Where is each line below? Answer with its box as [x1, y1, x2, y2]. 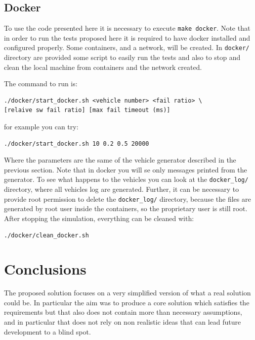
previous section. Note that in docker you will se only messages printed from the [4, 164, 247, 174]
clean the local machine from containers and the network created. [4, 61, 202, 72]
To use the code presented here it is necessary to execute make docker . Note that [4, 23, 251, 33]
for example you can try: [4, 121, 79, 132]
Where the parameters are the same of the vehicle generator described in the [4, 155, 236, 165]
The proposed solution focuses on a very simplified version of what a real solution [4, 287, 251, 298]
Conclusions [4, 259, 86, 279]
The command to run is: [4, 78, 78, 89]
